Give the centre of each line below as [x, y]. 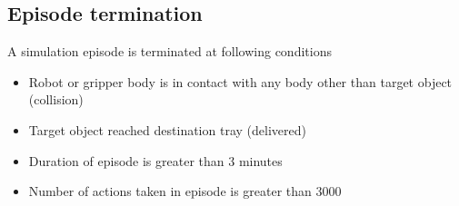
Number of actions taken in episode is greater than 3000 [185, 191]
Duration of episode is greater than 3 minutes [155, 160]
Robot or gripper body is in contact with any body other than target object [240, 81]
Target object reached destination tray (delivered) [167, 129]
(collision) [56, 99]
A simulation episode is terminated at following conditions [170, 51]
